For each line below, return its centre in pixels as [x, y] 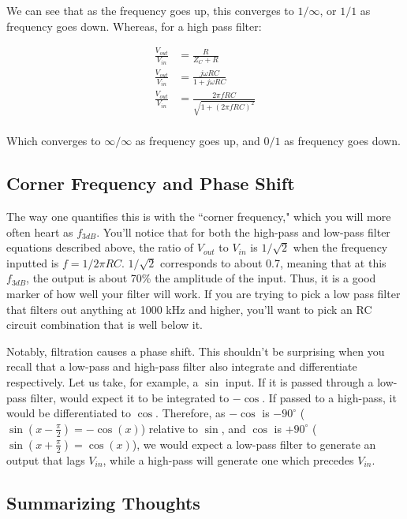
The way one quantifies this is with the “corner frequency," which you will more [199, 216]
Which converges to [54, 141]
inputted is [33, 262]
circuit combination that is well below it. [105, 325]
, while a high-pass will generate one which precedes [228, 459]
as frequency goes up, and [198, 141]
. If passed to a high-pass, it [329, 397]
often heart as [40, 231]
